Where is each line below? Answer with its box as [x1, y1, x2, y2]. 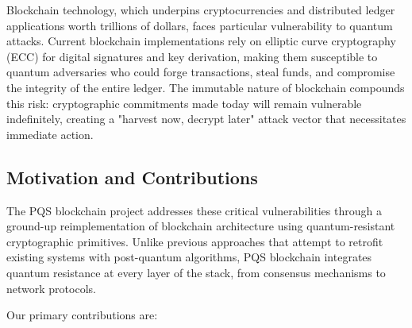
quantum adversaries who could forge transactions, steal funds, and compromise [6, 64, 395, 80]
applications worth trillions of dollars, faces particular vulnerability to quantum [6, 17, 393, 33]
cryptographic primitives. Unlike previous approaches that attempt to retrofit [6, 233, 383, 249]
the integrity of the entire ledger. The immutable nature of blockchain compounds [6, 79, 405, 95]
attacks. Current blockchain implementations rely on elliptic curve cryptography [6, 33, 396, 49]
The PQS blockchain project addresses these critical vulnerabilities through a [6, 202, 382, 218]
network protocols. [6, 280, 96, 296]
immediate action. [6, 125, 94, 142]
